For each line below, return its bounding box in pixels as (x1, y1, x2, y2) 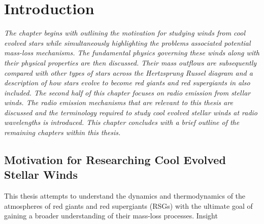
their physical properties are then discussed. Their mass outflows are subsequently (4, 57, 257, 68)
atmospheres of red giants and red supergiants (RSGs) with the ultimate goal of (4, 200, 253, 211)
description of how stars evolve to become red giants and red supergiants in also (4, 77, 250, 88)
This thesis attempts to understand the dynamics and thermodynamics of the (4, 190, 246, 201)
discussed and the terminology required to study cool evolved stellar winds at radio (4, 107, 258, 117)
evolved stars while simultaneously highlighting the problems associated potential (4, 37, 251, 48)
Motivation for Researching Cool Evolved (4, 152, 226, 168)
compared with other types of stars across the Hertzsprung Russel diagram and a (4, 67, 253, 78)
